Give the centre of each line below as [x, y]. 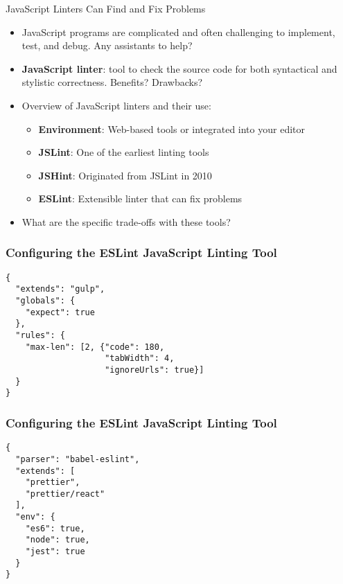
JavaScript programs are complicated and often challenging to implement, [178, 32]
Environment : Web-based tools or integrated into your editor [171, 129]
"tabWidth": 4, [140, 359]
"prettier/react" [65, 494]
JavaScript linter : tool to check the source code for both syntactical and [179, 68]
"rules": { [40, 336]
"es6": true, [55, 528]
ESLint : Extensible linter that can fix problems [140, 198]
